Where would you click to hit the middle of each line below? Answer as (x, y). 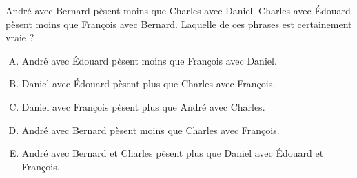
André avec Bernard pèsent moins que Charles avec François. (151, 130)
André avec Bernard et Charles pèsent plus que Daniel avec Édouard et (173, 153)
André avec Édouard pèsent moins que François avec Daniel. (149, 60)
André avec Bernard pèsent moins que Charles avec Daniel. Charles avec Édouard (178, 10)
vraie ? (20, 37)
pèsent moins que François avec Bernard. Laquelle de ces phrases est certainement (179, 24)
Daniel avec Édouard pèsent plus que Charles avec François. (149, 84)
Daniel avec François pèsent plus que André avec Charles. (143, 106)
